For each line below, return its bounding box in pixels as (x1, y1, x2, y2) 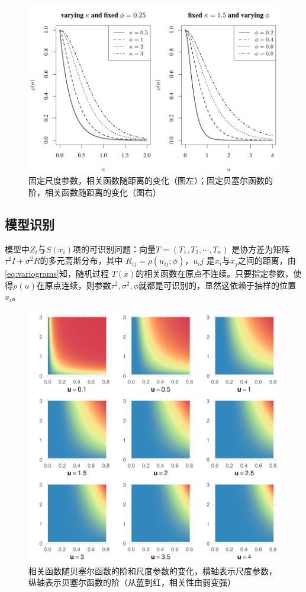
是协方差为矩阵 (231, 242, 290, 255)
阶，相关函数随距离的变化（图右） (28, 185, 161, 198)
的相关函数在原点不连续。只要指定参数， (136, 267, 294, 280)
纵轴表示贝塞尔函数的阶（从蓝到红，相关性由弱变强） (28, 576, 236, 588)
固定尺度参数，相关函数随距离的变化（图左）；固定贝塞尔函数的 (28, 174, 273, 187)
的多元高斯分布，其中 (40, 254, 123, 267)
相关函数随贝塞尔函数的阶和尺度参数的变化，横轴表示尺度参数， (28, 564, 277, 577)
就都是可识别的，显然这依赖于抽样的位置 (138, 279, 297, 291)
